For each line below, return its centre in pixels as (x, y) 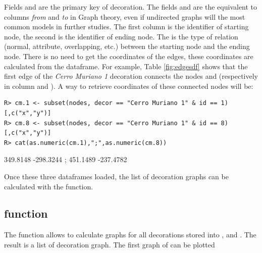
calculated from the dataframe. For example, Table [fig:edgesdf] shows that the (126, 66)
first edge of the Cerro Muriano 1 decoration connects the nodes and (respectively (131, 76)
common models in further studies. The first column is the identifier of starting (126, 27)
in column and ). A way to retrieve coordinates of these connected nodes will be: (129, 86)
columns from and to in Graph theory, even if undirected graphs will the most (125, 16)
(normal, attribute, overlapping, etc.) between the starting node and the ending (127, 46)
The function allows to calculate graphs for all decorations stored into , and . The (130, 235)
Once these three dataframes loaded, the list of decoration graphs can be (116, 176)
